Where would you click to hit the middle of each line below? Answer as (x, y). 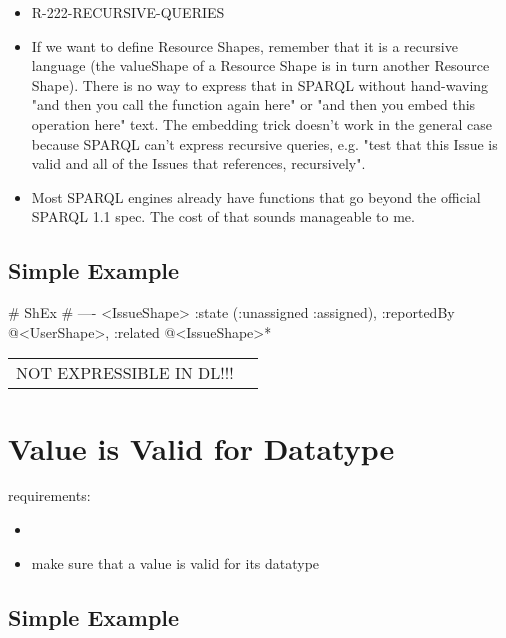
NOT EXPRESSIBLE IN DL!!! (125, 373)
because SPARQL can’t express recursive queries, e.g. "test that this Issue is (264, 143)
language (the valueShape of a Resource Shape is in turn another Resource (260, 65)
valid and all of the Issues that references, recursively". (198, 163)
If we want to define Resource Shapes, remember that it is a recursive (244, 45)
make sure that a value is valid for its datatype (175, 562)
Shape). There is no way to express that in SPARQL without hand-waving (260, 84)
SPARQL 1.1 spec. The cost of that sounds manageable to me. (223, 216)
